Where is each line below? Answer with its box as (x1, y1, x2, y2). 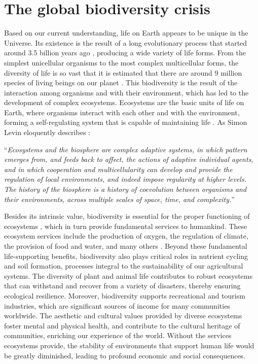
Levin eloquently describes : (4, 127, 90, 138)
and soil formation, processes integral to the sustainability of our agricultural (4, 260, 243, 271)
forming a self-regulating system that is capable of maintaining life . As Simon (4, 117, 247, 127)
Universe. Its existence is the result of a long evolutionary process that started (4, 37, 247, 48)
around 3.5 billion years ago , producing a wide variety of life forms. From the (4, 47, 246, 58)
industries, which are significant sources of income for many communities (4, 300, 230, 311)
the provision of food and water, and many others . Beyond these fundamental (4, 241, 247, 251)
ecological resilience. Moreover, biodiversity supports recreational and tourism (4, 290, 245, 301)
